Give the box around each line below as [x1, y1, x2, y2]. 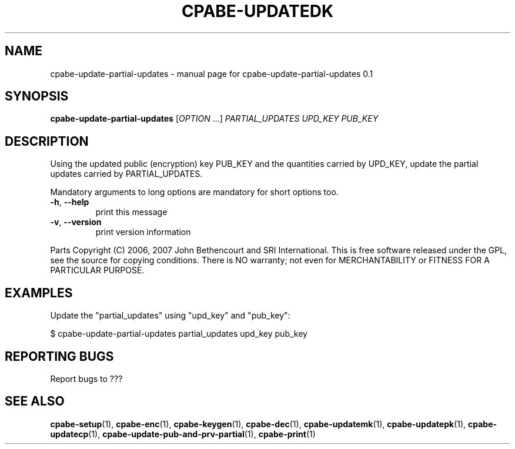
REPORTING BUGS [5, 349, 114, 364]
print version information [95, 227, 191, 237]
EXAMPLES [5, 285, 73, 300]
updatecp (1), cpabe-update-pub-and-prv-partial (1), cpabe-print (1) [50, 428, 316, 439]
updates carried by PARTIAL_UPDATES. [50, 169, 203, 179]
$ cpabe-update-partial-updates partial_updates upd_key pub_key [50, 329, 307, 339]
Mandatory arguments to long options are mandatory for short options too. [50, 187, 339, 197]
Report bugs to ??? [50, 373, 123, 384]
